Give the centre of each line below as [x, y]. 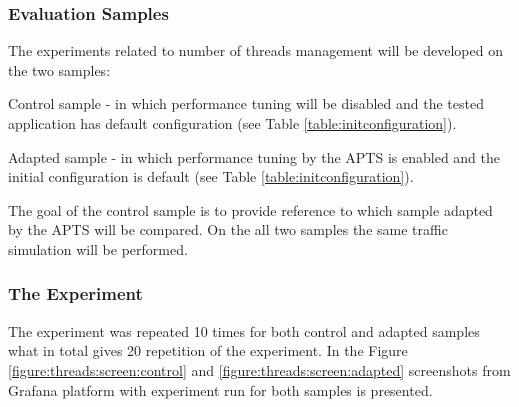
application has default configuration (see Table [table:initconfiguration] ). [232, 123]
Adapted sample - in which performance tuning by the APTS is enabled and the [254, 156]
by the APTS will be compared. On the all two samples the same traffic [228, 229]
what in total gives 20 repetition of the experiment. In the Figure [208, 350]
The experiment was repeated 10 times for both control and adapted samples [244, 330]
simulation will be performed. [98, 248]
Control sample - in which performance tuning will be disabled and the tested [246, 103]
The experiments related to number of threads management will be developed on [255, 50]
